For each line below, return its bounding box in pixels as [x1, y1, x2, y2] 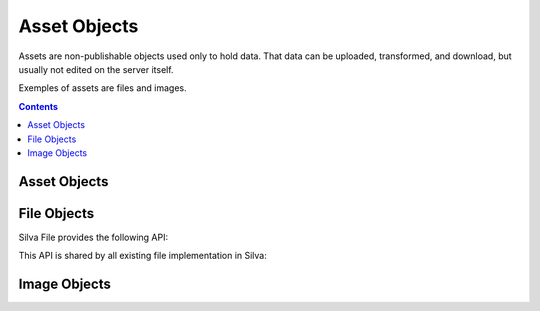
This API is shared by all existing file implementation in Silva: [18, 250, 267, 262]
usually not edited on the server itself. [18, 63, 174, 75]
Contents [18, 100, 59, 112]
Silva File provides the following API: [18, 231, 169, 243]
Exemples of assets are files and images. [18, 82, 187, 94]
